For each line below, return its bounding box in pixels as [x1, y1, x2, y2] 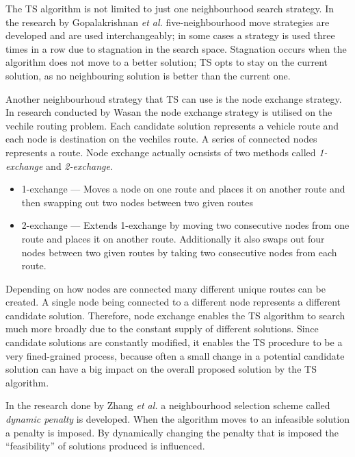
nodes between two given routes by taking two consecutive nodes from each [21, 245, 337, 259]
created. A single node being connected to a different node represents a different [5, 295, 341, 309]
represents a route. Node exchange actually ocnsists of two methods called [5, 145, 316, 159]
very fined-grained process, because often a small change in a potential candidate [5, 348, 345, 362]
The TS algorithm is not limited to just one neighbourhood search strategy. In [5, 1, 334, 15]
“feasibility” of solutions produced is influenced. [5, 439, 205, 453]
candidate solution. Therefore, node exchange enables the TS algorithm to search [5, 308, 345, 322]
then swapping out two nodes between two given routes [21, 195, 253, 209]
